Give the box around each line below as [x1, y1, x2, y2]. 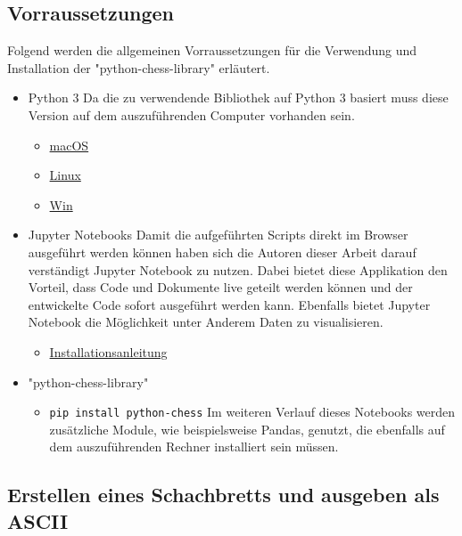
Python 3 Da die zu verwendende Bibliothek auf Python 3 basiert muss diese [28, 88, 449, 107]
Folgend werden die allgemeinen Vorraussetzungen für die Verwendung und [7, 41, 417, 60]
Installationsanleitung [49, 342, 168, 361]
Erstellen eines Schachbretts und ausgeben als [7, 481, 440, 508]
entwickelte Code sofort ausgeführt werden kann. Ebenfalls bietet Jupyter [28, 295, 431, 313]
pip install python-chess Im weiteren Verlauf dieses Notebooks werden [49, 402, 456, 421]
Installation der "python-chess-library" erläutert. [7, 58, 270, 77]
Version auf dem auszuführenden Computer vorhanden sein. [28, 105, 355, 124]
